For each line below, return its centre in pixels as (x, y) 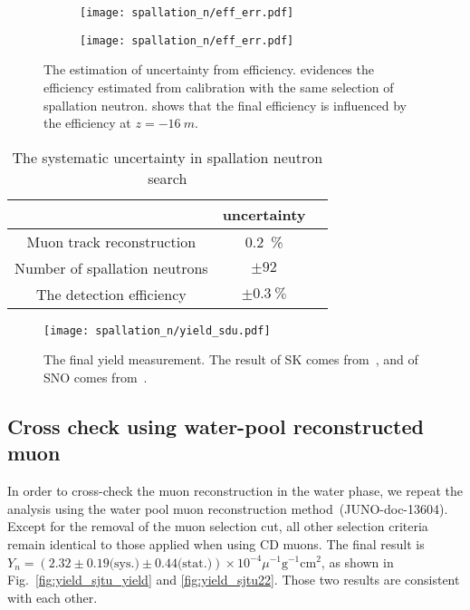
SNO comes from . (96, 377)
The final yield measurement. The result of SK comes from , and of (231, 359)
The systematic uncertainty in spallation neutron (168, 157)
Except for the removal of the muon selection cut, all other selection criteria (218, 526)
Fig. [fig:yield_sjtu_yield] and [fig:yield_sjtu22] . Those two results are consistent (234, 580)
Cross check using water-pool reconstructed (216, 426)
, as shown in (357, 562)
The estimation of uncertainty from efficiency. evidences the (209, 69)
